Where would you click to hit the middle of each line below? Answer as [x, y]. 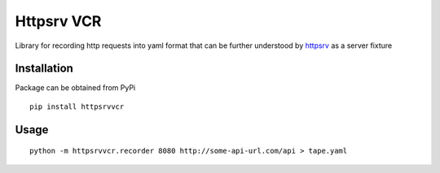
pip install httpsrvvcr [77, 106]
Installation [44, 69]
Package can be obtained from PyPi [75, 88]
